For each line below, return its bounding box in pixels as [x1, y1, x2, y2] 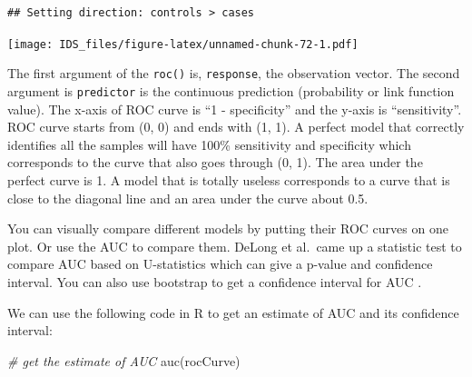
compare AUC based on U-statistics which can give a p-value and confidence [7, 254, 433, 273]
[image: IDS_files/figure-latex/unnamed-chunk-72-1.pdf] [7, 37, 359, 51]
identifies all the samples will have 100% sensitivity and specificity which [7, 134, 411, 154]
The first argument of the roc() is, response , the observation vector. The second [7, 64, 460, 83]
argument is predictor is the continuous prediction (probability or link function [7, 81, 455, 100]
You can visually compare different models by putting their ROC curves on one [7, 219, 448, 238]
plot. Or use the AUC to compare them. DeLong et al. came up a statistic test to [7, 236, 462, 255]
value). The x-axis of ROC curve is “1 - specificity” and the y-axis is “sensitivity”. [7, 99, 462, 118]
